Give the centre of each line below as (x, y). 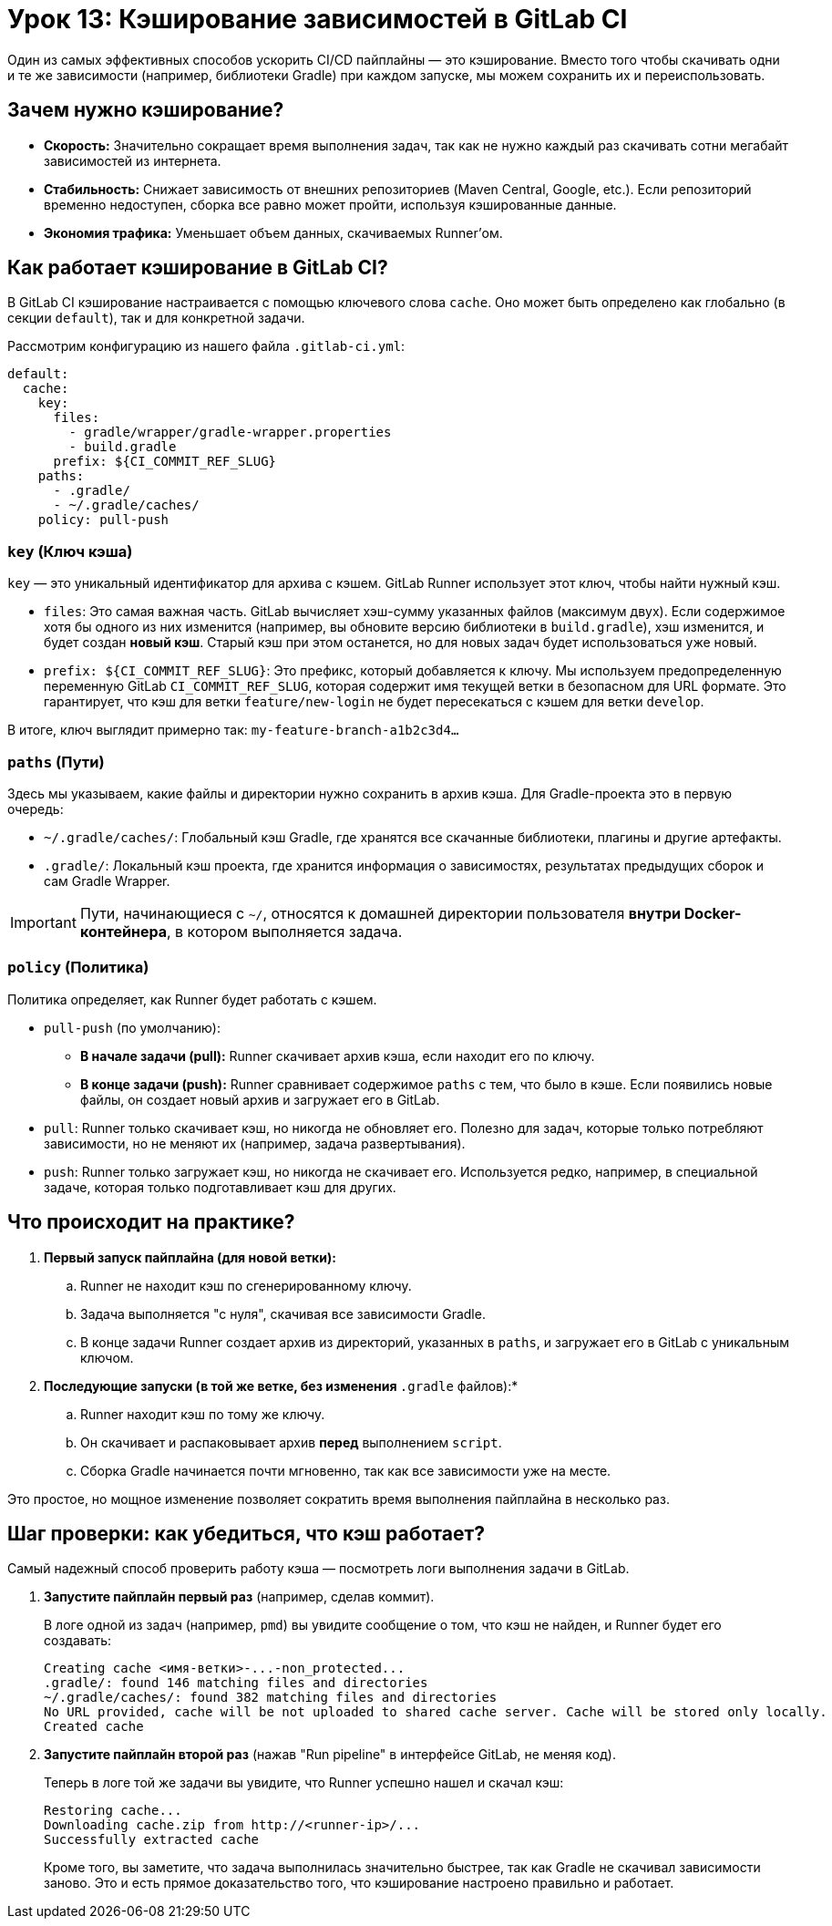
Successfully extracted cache (152, 1840)
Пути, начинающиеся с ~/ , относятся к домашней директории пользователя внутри (380, 913)
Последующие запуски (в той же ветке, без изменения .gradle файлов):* (281, 1385)
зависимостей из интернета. (133, 160)
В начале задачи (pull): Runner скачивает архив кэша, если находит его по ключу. (338, 1056)
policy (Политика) (78, 968)
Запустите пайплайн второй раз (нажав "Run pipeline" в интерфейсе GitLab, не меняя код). (330, 1755)
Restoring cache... (113, 1811)
